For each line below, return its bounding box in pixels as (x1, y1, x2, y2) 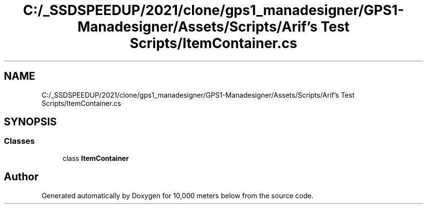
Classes (4, 136, 35, 146)
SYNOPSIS (4, 116, 57, 128)
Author (4, 171, 39, 183)
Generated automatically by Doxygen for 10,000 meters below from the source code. (41, 191, 313, 200)
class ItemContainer (62, 154, 129, 162)
